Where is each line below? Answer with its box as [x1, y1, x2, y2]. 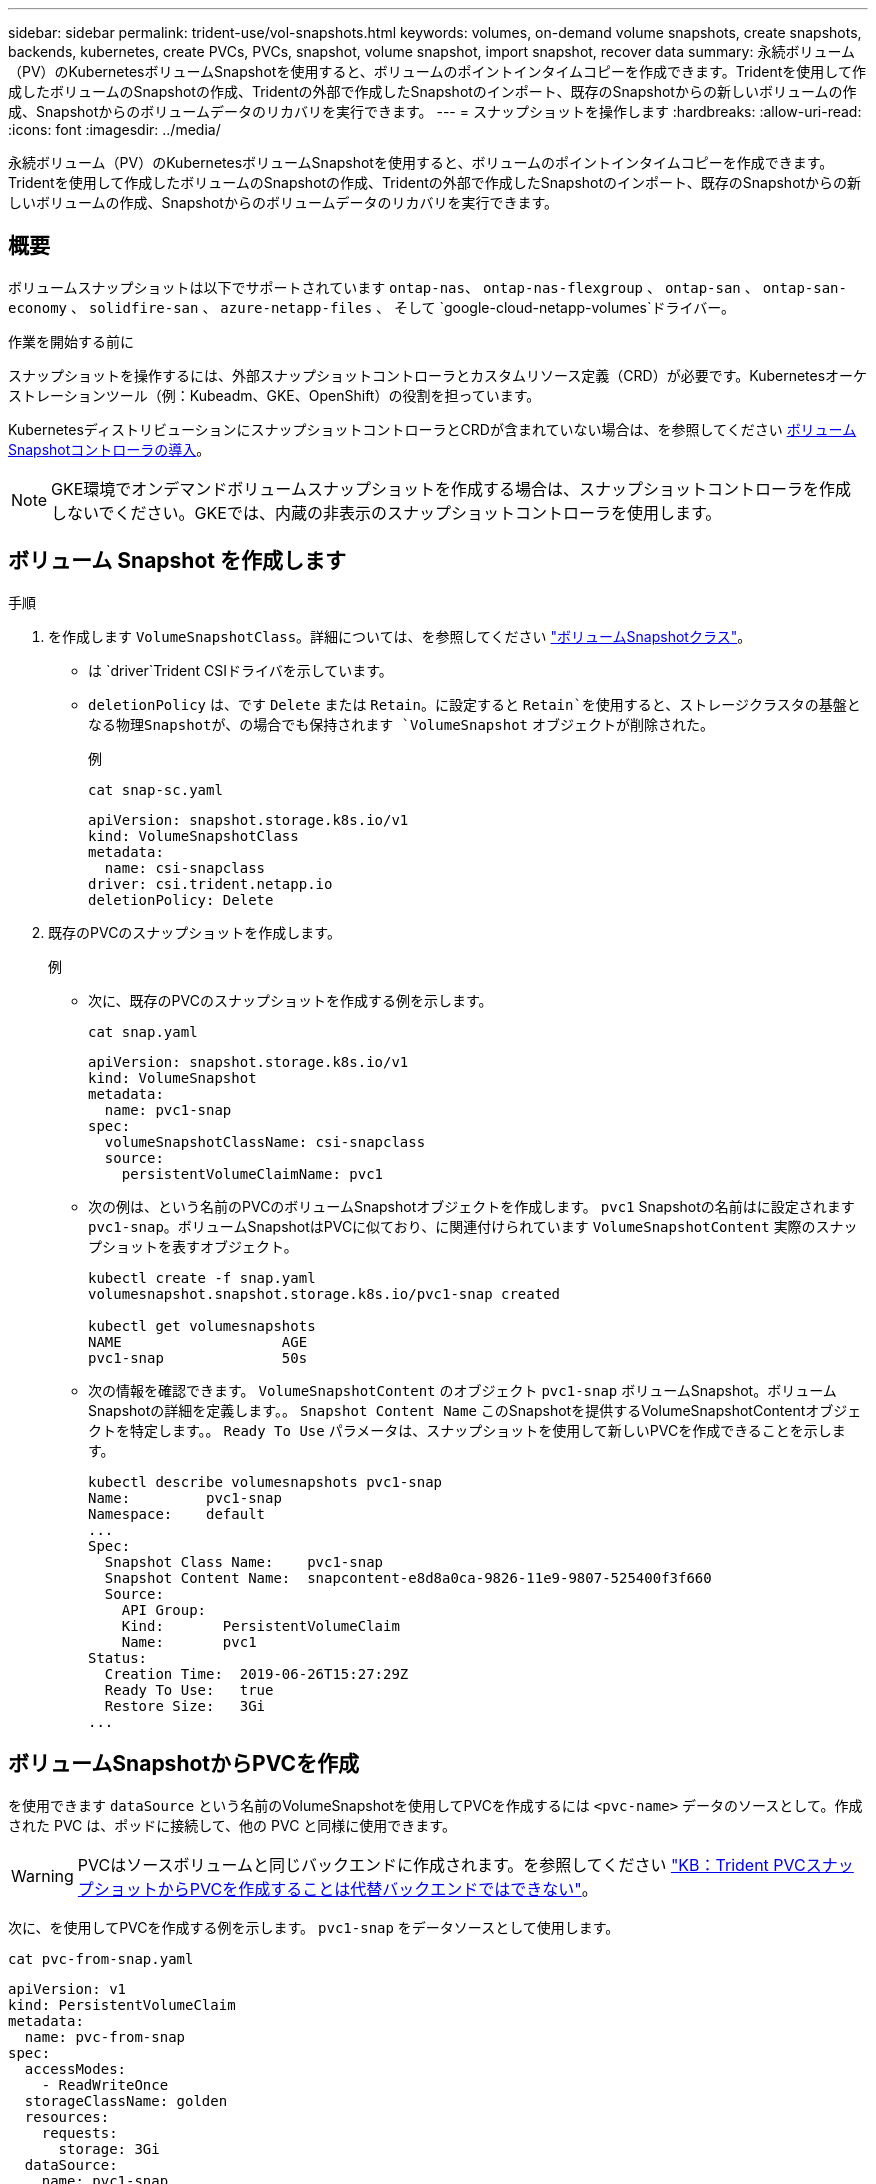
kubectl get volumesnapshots [88, 1317, 316, 1334]
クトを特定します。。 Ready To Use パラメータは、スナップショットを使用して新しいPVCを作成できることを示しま [88, 1421, 846, 1439]
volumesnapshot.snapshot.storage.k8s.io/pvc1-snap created [88, 1285, 561, 1302]
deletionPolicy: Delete [88, 891, 274, 908]
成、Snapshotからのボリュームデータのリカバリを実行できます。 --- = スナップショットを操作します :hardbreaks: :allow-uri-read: [8, 103, 862, 120]
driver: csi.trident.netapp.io [88, 875, 333, 892]
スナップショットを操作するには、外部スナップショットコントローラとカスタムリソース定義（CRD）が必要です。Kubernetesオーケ [8, 366, 868, 384]
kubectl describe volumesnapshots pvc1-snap [88, 1473, 443, 1490]
